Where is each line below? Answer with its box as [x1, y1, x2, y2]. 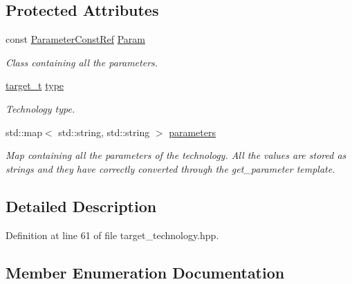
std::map [6, 124, 42, 139]
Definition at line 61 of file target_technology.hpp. [6, 227, 219, 242]
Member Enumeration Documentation [6, 261, 285, 283]
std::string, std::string [58, 124, 150, 139]
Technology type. [6, 101, 75, 115]
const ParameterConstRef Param [6, 32, 145, 46]
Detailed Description [6, 195, 157, 216]
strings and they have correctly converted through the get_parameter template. [6, 161, 335, 176]
